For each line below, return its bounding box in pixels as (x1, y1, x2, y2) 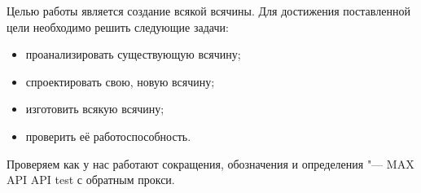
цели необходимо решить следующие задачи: (7, 18, 229, 35)
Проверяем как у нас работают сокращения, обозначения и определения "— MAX (7, 155, 414, 172)
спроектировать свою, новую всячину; (25, 72, 215, 90)
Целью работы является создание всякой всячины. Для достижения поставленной (7, 2, 410, 19)
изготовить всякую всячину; (25, 100, 164, 117)
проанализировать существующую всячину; (25, 46, 241, 63)
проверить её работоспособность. (25, 127, 191, 144)
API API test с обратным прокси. (7, 171, 175, 188)
